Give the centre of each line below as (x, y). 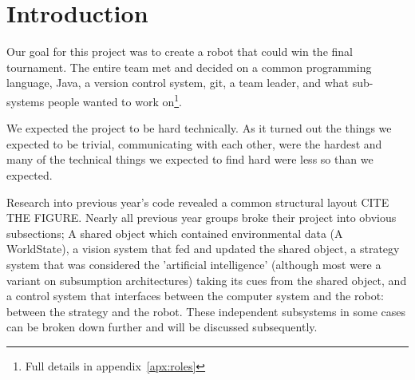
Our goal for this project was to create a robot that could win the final (180, 51)
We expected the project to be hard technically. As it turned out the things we (199, 128)
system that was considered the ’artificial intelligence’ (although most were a (194, 264)
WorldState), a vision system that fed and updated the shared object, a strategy (203, 249)
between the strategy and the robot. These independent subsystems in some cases (206, 311)
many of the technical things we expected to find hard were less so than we (190, 159)
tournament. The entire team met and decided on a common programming (189, 67)
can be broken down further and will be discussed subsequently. (162, 327)
